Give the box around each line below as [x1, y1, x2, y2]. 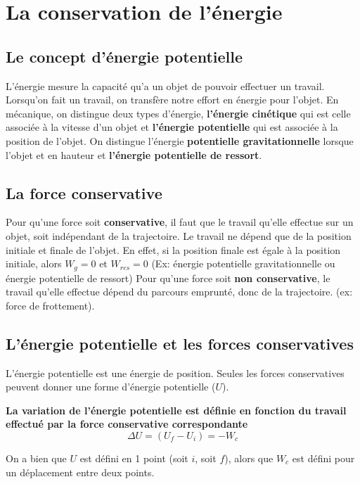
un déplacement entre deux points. [6, 464, 155, 479]
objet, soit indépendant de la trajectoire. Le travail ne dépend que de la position [6, 228, 352, 243]
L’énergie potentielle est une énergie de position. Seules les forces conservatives [6, 365, 345, 380]
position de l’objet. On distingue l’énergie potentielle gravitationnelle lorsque [6, 133, 354, 148]
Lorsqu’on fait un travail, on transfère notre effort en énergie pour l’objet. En [6, 92, 339, 107]
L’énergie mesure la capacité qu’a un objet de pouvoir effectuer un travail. [6, 78, 325, 93]
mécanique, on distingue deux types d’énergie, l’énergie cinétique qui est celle [6, 106, 351, 120]
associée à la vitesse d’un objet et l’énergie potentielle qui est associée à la [6, 120, 338, 134]
